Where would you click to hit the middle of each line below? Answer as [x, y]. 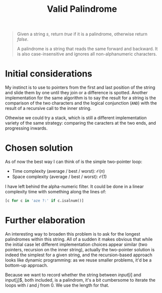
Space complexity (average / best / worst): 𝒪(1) [60, 177]
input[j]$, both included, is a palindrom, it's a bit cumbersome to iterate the [80, 280]
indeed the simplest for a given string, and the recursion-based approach [79, 255]
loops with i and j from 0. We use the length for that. [57, 285]
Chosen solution [39, 148]
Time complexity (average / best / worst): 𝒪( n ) [58, 171]
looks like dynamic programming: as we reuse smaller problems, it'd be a [79, 260]
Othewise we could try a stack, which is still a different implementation [76, 118]
